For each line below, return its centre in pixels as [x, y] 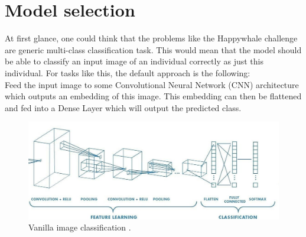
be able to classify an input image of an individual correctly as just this [134, 61]
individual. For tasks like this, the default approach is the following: [128, 72]
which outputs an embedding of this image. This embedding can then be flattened [153, 96]
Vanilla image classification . [80, 227]
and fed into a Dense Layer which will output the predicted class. [123, 107]
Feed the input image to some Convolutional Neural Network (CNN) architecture [152, 84]
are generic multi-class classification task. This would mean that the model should [153, 49]
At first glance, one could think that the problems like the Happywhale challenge [151, 38]
